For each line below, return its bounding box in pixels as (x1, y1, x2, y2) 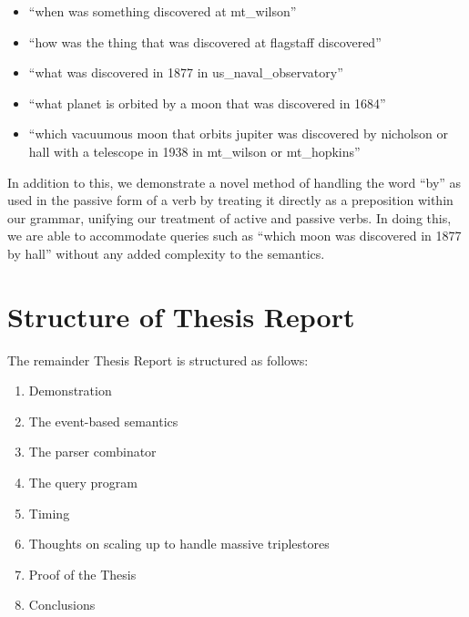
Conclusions (28, 595, 96, 614)
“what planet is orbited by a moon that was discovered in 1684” (28, 93, 386, 112)
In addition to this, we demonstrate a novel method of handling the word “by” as (7, 172, 462, 191)
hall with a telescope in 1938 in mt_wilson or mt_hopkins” (28, 141, 361, 160)
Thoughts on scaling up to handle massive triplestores (28, 534, 330, 553)
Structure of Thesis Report (7, 297, 355, 334)
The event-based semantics (28, 411, 178, 430)
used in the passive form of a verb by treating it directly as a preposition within (7, 190, 454, 210)
